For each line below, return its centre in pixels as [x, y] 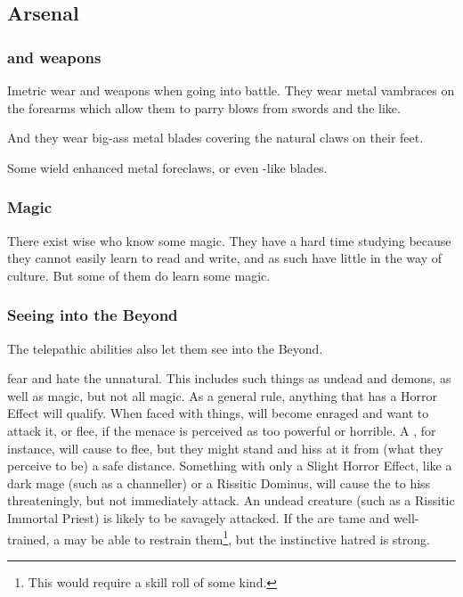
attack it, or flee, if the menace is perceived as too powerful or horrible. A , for [222, 430]
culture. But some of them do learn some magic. [139, 275]
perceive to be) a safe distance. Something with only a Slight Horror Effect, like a [230, 466]
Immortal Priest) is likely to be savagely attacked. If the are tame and [199, 517]
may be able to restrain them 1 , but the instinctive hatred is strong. [247, 537]
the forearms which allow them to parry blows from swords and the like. [204, 107]
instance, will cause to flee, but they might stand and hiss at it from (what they [225, 448]
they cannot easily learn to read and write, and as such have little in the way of [224, 258]
